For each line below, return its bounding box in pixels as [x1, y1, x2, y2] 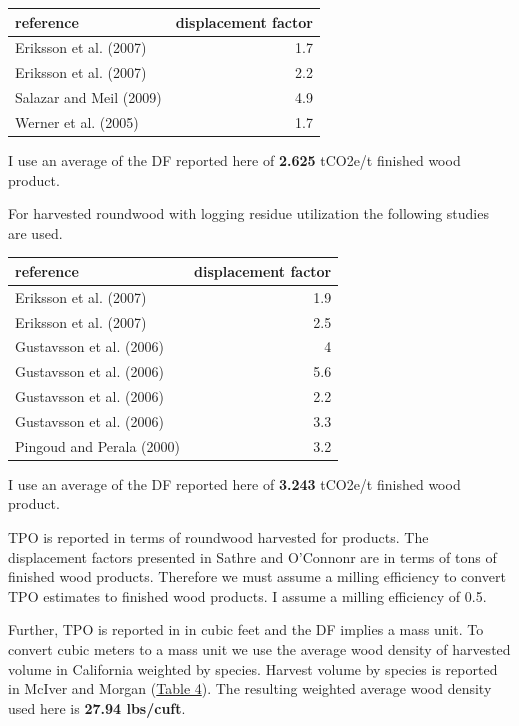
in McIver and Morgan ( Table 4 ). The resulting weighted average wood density [8, 678, 492, 699]
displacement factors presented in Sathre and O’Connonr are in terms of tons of [8, 546, 497, 567]
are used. [8, 222, 63, 243]
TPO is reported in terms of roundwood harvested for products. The [8, 527, 429, 548]
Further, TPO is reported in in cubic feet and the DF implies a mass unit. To [8, 619, 484, 640]
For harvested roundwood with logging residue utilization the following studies [8, 203, 489, 224]
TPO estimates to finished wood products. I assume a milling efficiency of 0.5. [8, 585, 487, 606]
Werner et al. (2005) [15, 111, 139, 132]
